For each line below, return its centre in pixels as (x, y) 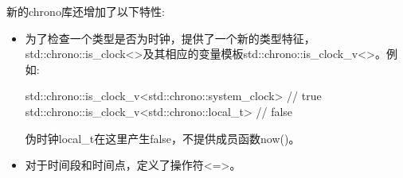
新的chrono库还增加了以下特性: (86, 11)
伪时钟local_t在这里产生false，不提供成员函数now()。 (162, 138)
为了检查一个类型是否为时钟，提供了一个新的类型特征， (170, 38)
